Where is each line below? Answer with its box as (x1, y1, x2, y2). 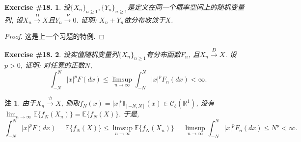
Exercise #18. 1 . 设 (4, 2, 70, 12)
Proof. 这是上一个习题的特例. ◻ (4, 31, 105, 41)
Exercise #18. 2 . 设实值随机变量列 (4, 49, 118, 59)
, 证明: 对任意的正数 (20, 60, 85, 70)
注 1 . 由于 (4, 98, 36, 108)
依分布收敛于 (124, 14, 165, 25)
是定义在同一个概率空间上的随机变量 (127, 2, 245, 12)
